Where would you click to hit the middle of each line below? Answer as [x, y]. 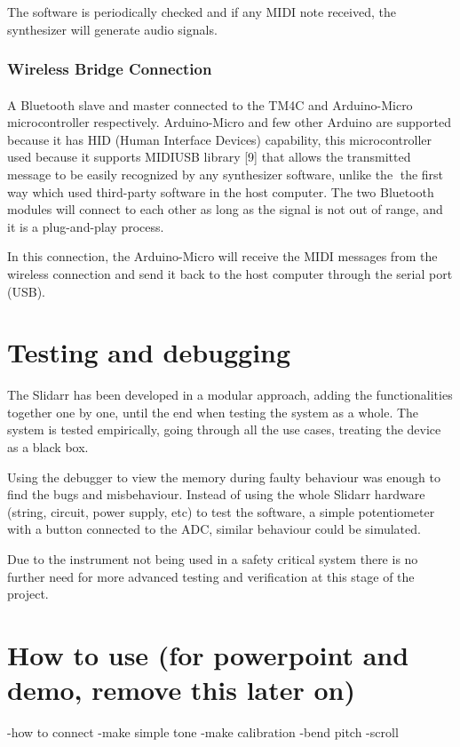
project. [28, 594]
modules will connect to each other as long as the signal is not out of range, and [225, 209]
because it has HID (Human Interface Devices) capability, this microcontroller [220, 139]
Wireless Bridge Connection [110, 69]
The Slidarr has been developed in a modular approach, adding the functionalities [230, 395]
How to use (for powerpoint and [208, 655]
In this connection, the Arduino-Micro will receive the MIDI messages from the [222, 256]
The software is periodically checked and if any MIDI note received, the [202, 12]
